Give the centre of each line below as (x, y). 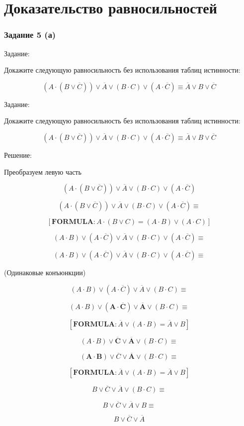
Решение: (18, 155)
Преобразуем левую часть (43, 171)
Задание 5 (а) (30, 35)
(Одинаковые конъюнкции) (45, 272)
